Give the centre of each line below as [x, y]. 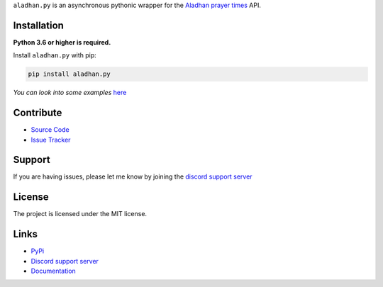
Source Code [50, 130]
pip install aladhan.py [70, 74]
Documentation [53, 271]
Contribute [38, 113]
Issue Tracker [51, 140]
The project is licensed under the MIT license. [80, 214]
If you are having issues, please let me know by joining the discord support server [133, 176]
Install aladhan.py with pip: [55, 55]
